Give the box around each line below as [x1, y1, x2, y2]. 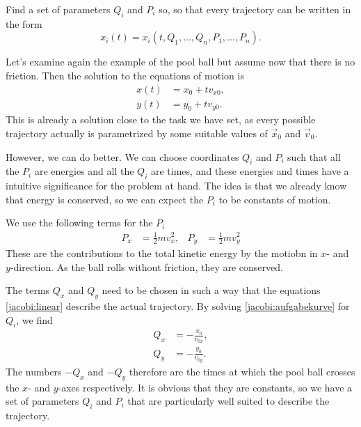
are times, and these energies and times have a [151, 164, 349, 178]
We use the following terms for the [6, 215, 153, 230]
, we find [16, 312, 53, 327]
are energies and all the [34, 164, 134, 178]
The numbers [6, 364, 62, 378]
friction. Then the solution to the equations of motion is [6, 68, 244, 82]
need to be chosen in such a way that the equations [102, 283, 321, 297]
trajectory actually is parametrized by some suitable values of [6, 126, 268, 141]
